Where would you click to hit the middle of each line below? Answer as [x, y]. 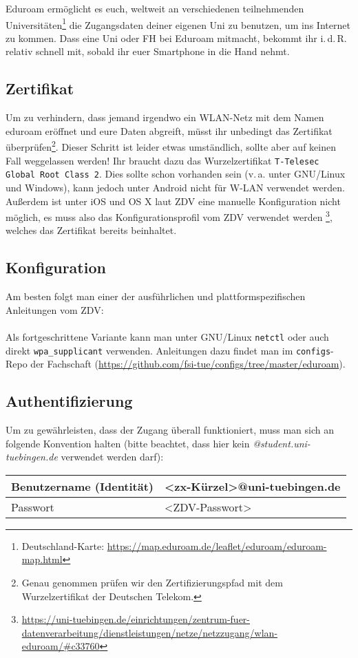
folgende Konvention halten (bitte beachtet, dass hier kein [128, 443]
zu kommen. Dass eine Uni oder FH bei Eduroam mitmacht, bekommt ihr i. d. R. [176, 38]
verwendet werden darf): [112, 457]
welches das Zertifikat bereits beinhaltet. [91, 230]
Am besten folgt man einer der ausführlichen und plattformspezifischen [156, 296]
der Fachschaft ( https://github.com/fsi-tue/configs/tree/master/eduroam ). [188, 364]
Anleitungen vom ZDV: [55, 309]
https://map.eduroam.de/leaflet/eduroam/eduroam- [217, 545]
